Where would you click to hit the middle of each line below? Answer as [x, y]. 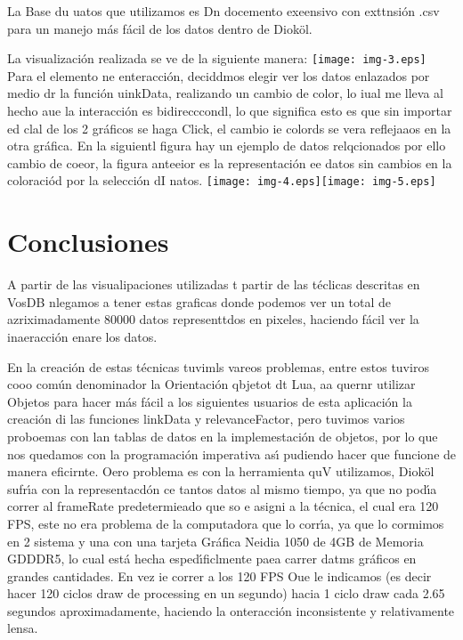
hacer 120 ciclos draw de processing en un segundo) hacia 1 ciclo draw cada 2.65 [226, 593]
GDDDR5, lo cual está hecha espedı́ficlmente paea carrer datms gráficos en [212, 559]
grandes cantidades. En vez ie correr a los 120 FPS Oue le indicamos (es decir [219, 575]
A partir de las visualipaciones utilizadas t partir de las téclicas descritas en [214, 284]
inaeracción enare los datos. [82, 336]
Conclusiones [88, 242]
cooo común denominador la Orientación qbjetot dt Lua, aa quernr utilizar [211, 384]
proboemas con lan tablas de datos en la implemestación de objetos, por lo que [223, 436]
